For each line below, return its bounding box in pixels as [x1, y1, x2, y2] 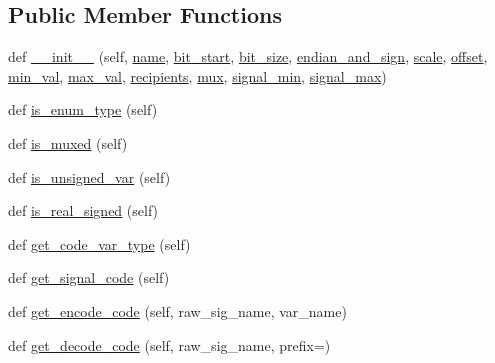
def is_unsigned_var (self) [8, 166, 171, 187]
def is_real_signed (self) [8, 200, 159, 221]
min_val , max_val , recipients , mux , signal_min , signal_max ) [8, 65, 387, 86]
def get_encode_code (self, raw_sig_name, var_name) [8, 300, 347, 321]
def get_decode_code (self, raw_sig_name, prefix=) [8, 334, 331, 355]
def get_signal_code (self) [8, 267, 170, 288]
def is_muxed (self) [8, 132, 128, 153]
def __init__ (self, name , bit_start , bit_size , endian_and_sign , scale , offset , [8, 46, 488, 67]
